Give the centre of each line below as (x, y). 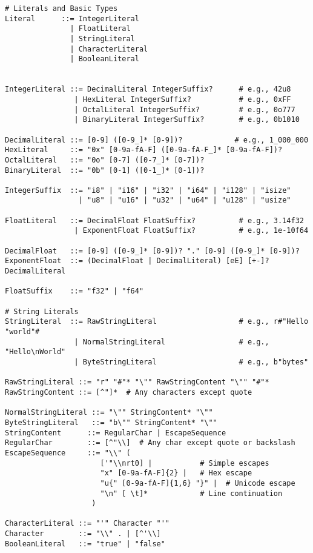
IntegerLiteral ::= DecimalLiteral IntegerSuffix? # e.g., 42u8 (148, 89)
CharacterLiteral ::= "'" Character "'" (87, 524)
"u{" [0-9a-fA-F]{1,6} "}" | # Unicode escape (198, 483)
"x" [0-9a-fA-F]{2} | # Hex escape (176, 473)
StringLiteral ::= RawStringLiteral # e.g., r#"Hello (157, 322)
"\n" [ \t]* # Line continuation (191, 493)
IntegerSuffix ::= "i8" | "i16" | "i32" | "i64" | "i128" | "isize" (148, 190)
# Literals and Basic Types (61, 8)
